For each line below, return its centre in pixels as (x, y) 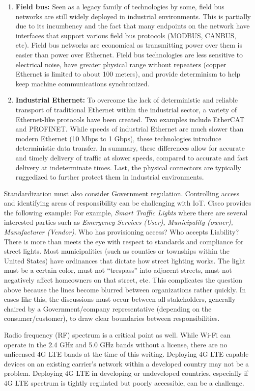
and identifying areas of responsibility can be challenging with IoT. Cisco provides (127, 203)
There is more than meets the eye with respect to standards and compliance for (124, 241)
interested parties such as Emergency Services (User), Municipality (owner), (119, 222)
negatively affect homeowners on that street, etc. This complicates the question (123, 280)
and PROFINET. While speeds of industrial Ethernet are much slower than (129, 129)
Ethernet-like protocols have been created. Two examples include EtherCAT (130, 119)
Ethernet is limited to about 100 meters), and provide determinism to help (128, 74)
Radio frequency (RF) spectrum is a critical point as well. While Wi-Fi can (117, 335)
